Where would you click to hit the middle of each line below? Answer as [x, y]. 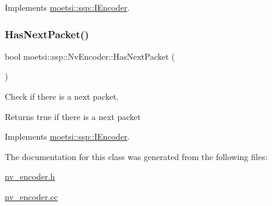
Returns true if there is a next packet [73, 116]
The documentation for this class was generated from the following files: [136, 156]
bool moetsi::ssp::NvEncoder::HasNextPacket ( [90, 56]
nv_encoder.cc [31, 196]
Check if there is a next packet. [62, 96]
